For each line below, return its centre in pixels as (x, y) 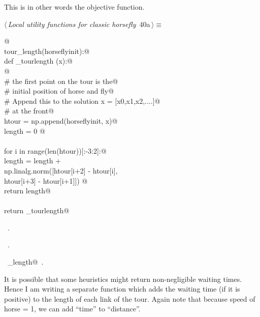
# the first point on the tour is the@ (61, 81)
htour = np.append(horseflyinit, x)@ (61, 120)
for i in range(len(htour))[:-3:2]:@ (55, 150)
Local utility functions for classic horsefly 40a (79, 24)
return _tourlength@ (37, 210)
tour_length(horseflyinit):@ (47, 51)
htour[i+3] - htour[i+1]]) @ (46, 180)
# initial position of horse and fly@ (59, 91)
